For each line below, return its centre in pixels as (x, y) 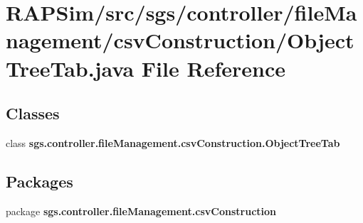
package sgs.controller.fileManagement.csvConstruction (141, 211)
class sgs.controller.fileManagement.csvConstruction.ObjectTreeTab (173, 142)
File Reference (213, 68)
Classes (33, 113)
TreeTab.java (70, 68)
